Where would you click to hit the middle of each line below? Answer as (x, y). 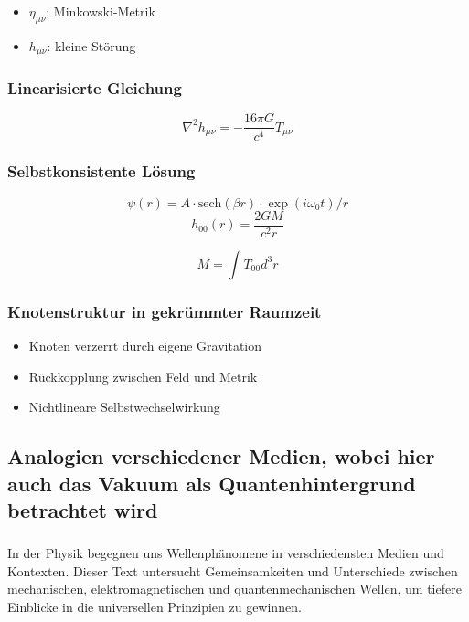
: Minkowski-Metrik (101, 11)
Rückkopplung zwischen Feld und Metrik (143, 376)
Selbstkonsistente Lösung (101, 171)
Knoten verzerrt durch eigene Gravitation (145, 346)
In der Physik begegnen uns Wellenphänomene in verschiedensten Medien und (226, 553)
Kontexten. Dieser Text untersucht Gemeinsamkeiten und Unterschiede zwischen (233, 570)
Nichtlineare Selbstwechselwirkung (124, 407)
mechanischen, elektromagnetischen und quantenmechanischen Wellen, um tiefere (234, 589)
